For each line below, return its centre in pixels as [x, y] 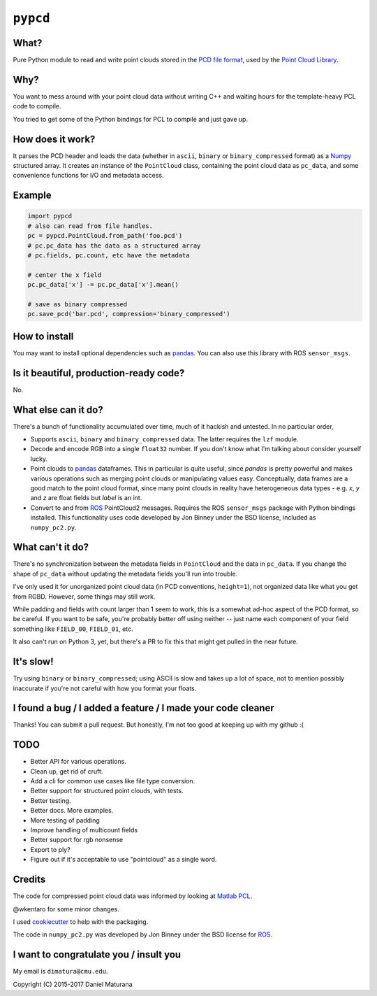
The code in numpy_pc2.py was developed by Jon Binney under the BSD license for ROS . [143, 934]
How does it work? [54, 139]
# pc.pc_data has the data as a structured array [114, 246]
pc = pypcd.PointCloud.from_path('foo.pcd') [105, 236]
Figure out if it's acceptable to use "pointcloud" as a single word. [124, 860]
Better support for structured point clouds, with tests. [107, 791]
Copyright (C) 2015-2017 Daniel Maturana [73, 984]
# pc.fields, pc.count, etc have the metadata [109, 255]
